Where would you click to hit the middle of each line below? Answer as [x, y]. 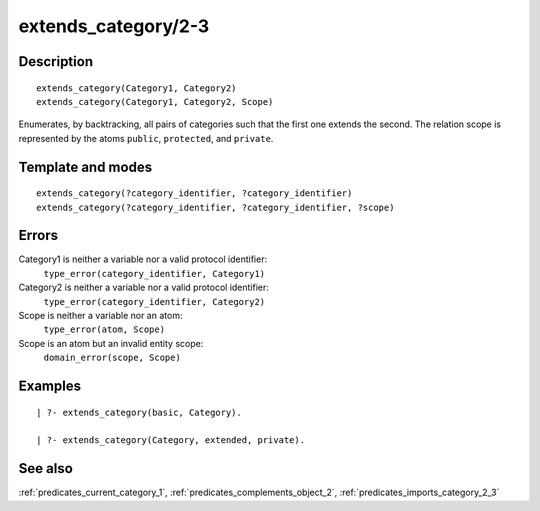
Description [56, 61]
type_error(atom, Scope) [104, 329]
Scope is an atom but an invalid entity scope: [111, 343]
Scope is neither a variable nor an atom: [100, 315]
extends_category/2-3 [114, 26]
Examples [50, 385]
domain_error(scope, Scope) [112, 358]
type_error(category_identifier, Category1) [154, 273]
